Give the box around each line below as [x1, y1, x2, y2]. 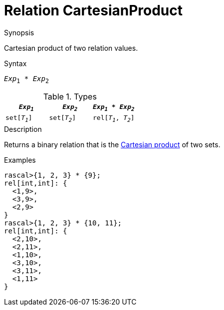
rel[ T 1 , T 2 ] [93, 114, 135, 123]
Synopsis [4, 28, 34, 37]
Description [4, 124, 42, 133]
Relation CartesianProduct [4, 2, 183, 19]
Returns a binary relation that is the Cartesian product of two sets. [4, 140, 221, 149]
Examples [4, 155, 36, 164]
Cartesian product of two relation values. [4, 43, 138, 52]
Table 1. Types [43, 91, 97, 102]
